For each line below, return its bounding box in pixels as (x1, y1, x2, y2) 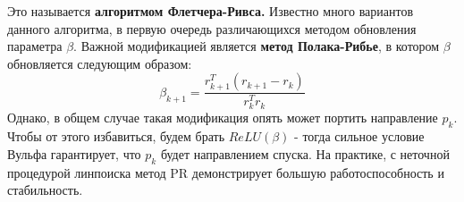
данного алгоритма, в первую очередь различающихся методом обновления (7, 19, 417, 38)
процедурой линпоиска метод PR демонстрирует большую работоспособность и (7, 163, 444, 181)
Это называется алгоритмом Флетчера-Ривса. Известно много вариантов (7, 2, 414, 20)
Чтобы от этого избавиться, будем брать (7, 127, 225, 146)
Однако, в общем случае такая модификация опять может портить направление (7, 108, 438, 127)
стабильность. (7, 181, 83, 199)
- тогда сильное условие (294, 127, 425, 146)
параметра (7, 37, 63, 55)
